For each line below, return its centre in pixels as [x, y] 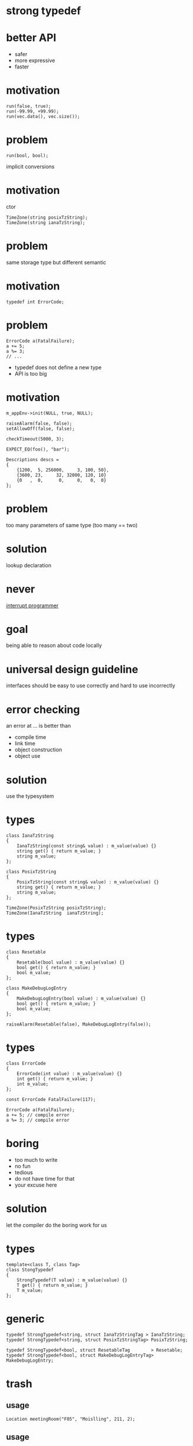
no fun [23, 1166]
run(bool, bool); [27, 156]
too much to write [36, 1160]
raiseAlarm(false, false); [39, 423]
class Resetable [26, 952]
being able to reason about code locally [54, 645]
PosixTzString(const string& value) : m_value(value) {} [88, 882]
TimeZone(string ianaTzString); [46, 222]
